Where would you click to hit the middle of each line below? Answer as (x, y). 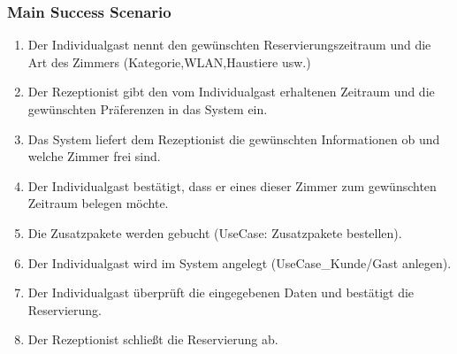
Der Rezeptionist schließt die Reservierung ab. (153, 339)
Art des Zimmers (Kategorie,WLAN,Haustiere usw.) (169, 62)
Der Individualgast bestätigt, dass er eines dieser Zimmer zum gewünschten (232, 185)
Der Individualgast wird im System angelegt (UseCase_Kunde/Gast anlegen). (240, 262)
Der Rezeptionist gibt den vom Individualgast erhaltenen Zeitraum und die (231, 92)
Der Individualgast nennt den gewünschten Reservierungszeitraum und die (229, 45)
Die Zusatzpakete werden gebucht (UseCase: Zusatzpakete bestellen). (215, 232)
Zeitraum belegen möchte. (98, 203)
